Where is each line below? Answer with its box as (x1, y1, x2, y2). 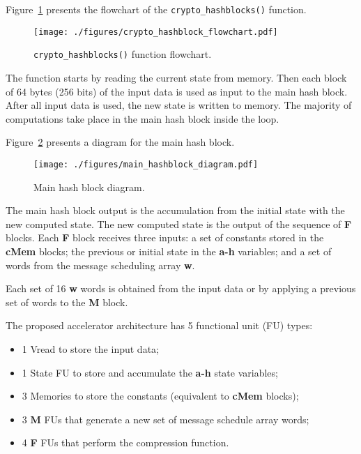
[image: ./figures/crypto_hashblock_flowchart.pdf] (33, 27, 278, 37)
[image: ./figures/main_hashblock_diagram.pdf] (33, 159, 259, 169)
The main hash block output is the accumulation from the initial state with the (6, 203, 345, 218)
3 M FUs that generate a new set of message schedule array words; (22, 411, 309, 426)
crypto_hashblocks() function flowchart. (33, 47, 212, 61)
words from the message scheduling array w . (6, 257, 195, 272)
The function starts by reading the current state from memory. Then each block (6, 70, 347, 84)
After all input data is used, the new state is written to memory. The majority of (6, 98, 352, 112)
